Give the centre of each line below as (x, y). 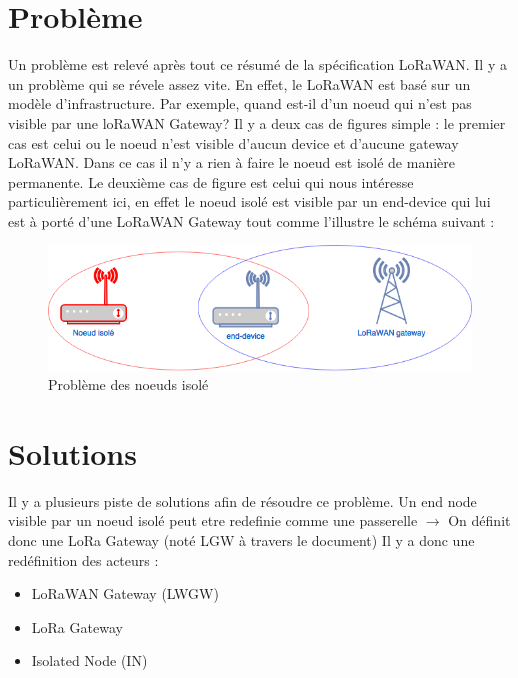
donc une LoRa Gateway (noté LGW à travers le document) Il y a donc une (241, 540)
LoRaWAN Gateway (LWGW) (125, 593)
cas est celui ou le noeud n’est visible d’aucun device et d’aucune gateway (233, 142)
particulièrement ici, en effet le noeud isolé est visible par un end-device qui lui (249, 201)
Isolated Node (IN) (89, 660)
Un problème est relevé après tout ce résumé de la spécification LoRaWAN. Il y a (257, 64)
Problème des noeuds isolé (128, 384)
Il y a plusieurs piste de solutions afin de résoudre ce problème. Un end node (242, 500)
